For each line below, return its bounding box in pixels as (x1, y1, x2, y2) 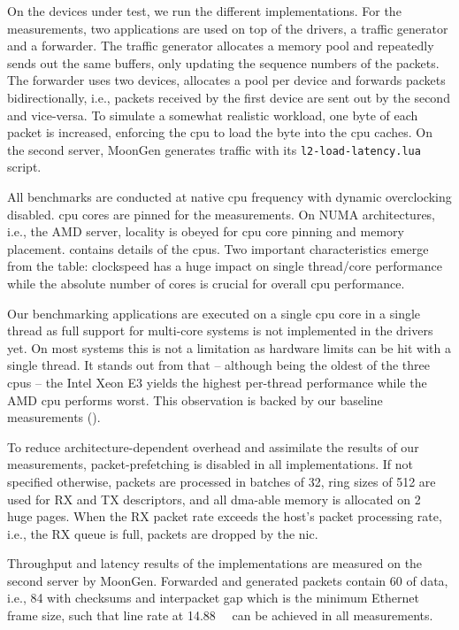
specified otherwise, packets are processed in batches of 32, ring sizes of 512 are (7, 472, 436, 490)
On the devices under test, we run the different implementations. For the (7, 2, 402, 19)
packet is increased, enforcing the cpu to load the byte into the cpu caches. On (7, 123, 432, 142)
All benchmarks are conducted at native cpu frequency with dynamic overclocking (7, 188, 452, 205)
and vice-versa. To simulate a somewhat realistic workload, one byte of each (7, 105, 418, 124)
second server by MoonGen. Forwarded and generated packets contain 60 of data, (7, 571, 448, 589)
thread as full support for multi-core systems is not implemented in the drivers (7, 321, 433, 340)
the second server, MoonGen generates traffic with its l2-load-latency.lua (7, 140, 421, 158)
